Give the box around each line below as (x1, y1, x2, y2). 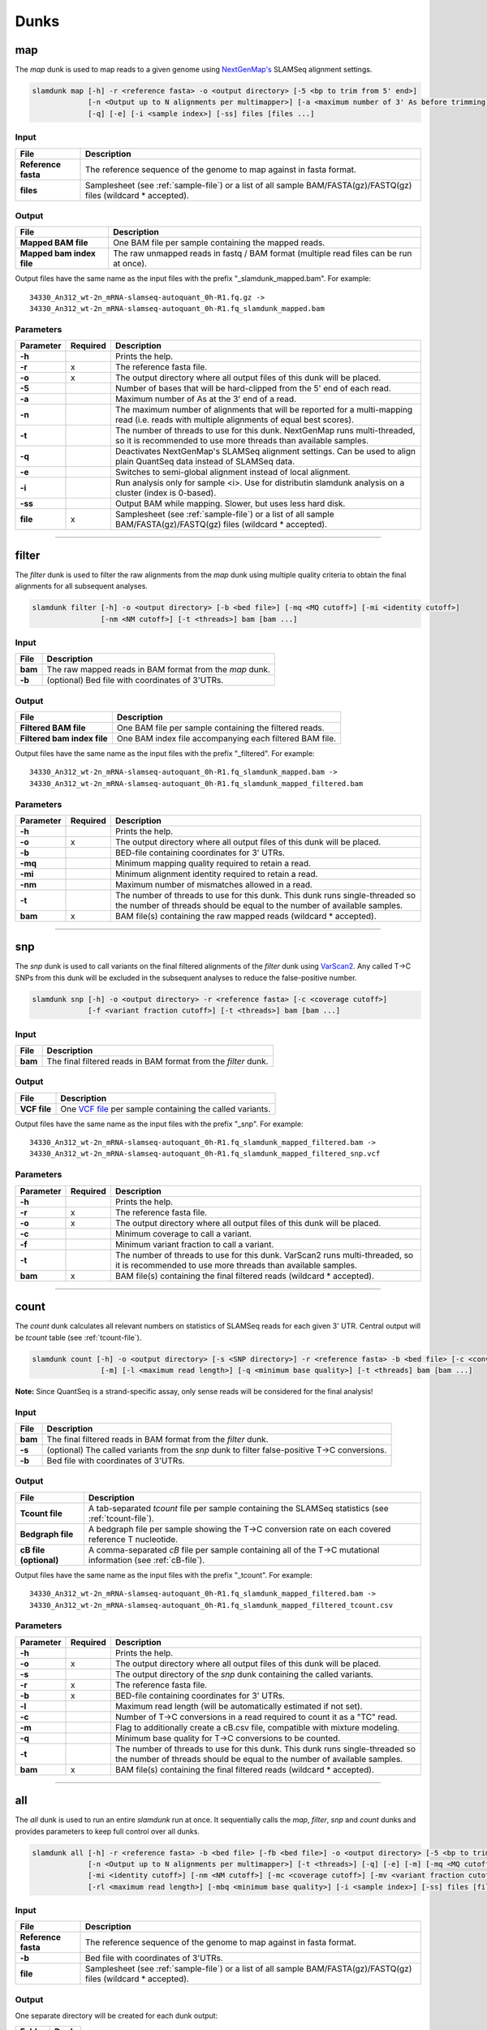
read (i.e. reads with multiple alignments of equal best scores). (114, 414, 355, 425)
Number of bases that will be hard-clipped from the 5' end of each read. (114, 382, 391, 394)
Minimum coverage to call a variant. (114, 1228, 252, 1239)
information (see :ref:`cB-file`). (88, 1554, 205, 1566)
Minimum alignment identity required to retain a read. (114, 868, 318, 879)
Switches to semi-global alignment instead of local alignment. (114, 467, 351, 478)
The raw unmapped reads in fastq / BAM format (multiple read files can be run (112, 248, 412, 259)
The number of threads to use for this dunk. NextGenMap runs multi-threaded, (114, 425, 416, 436)
